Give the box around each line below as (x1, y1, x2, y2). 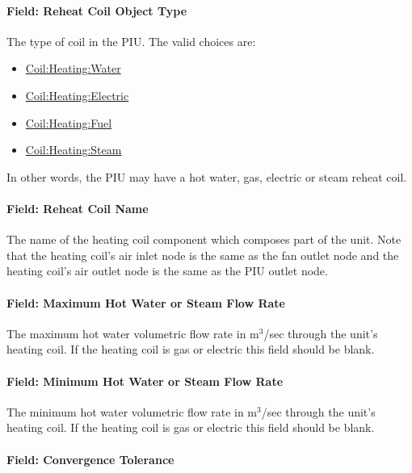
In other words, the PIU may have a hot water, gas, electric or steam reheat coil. (6, 168, 407, 185)
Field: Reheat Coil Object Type (6, 2, 187, 19)
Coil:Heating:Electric (25, 86, 129, 103)
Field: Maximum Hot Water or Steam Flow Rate (6, 294, 285, 311)
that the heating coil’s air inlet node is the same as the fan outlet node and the (6, 246, 399, 263)
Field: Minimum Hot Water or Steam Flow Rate (6, 372, 284, 389)
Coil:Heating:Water (25, 60, 121, 77)
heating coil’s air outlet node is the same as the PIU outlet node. (6, 262, 328, 279)
